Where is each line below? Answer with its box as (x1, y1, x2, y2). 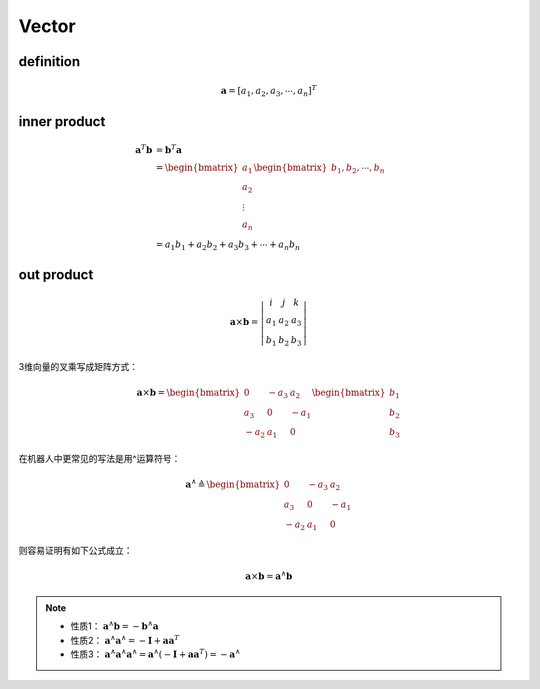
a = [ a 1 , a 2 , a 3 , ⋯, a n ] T (220, 83, 317, 99)
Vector (18, 15, 76, 37)
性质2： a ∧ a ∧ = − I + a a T (70, 633, 180, 646)
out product (18, 266, 94, 283)
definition (18, 53, 81, 70)
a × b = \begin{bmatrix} (136, 386, 241, 398)
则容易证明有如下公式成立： (18, 545, 133, 557)
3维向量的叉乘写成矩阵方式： (18, 360, 139, 372)
